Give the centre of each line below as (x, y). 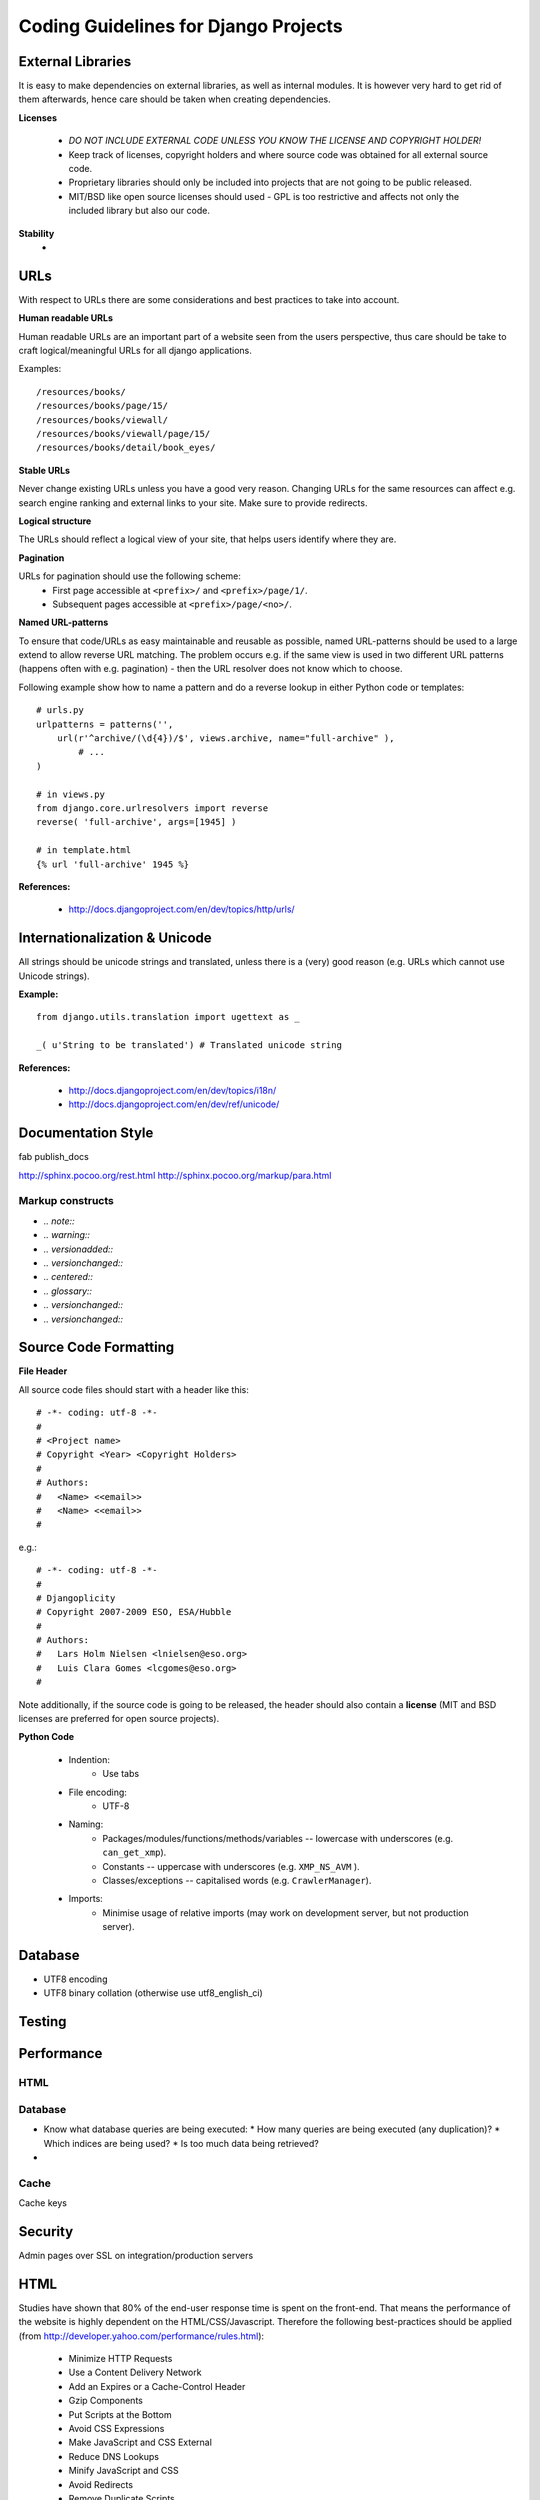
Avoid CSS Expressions (116, 2428)
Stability (36, 233)
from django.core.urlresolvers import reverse (152, 808)
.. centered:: (68, 1277)
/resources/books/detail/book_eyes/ (126, 448)
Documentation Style (86, 1133)
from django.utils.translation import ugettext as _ (168, 1017)
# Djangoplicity (76, 1598)
